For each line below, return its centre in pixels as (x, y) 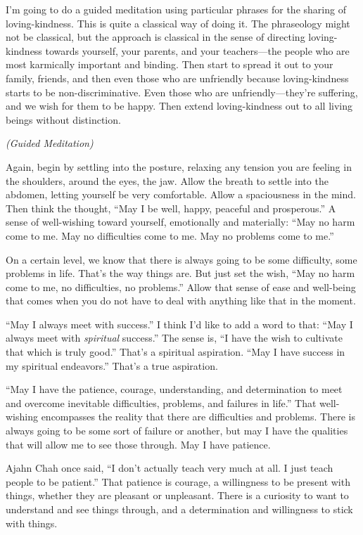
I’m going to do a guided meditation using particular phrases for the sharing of (176, 9)
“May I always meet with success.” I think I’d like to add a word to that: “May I (179, 324)
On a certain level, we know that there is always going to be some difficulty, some (181, 259)
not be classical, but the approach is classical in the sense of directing (155, 37)
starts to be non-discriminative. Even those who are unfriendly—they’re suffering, (182, 92)
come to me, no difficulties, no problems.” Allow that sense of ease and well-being (181, 286)
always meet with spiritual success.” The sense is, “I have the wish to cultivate (174, 338)
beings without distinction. (63, 119)
